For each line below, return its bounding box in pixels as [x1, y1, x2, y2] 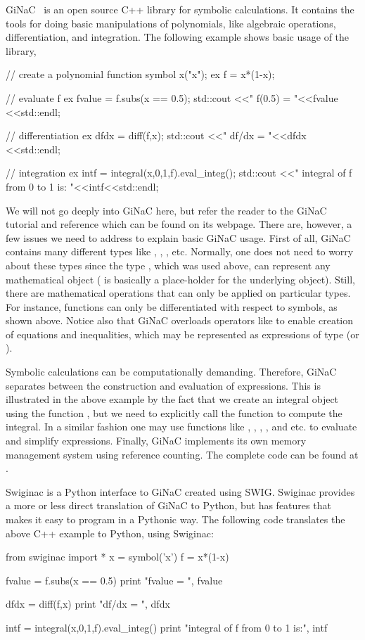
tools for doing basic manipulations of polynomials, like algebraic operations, [6, 15, 336, 30]
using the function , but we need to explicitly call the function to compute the [6, 405, 342, 420]
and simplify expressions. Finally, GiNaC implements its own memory [6, 433, 307, 448]
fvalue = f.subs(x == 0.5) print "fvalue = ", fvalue [6, 572, 223, 587]
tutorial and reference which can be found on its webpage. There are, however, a [6, 217, 352, 231]
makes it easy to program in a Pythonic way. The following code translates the [6, 512, 345, 526]
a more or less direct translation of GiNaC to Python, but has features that [6, 498, 331, 513]
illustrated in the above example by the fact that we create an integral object [6, 392, 339, 407]
